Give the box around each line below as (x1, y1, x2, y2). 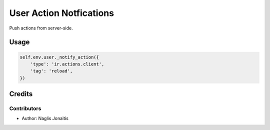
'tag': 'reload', (30, 68, 73, 74)
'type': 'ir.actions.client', (30, 61, 104, 67)
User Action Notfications (9, 7, 114, 18)
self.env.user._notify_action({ (19, 54, 99, 60)
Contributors (9, 105, 41, 112)
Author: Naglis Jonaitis (21, 115, 68, 121)
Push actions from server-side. (9, 25, 73, 31)
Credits (9, 90, 33, 98)
